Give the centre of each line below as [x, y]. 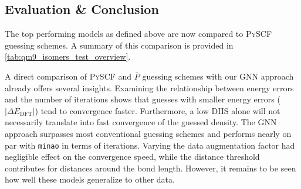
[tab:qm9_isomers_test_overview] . [68, 56]
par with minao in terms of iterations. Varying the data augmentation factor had [150, 145]
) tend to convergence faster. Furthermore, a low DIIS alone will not [158, 110]
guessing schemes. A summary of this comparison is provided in [119, 45]
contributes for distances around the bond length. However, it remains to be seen [150, 168]
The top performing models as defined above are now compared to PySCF [138, 34]
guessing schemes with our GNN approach [218, 76]
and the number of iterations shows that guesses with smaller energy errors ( [143, 99]
